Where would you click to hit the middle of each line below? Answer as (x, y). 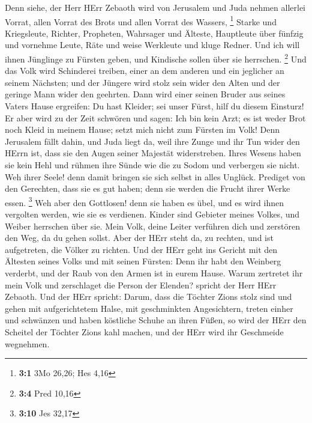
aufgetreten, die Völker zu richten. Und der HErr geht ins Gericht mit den (141, 249)
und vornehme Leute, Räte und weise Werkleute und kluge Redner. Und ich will (152, 45)
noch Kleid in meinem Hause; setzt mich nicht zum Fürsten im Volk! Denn (142, 129)
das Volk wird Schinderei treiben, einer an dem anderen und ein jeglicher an (145, 71)
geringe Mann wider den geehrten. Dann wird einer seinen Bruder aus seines (145, 94)
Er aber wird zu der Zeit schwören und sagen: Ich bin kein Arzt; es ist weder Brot (155, 117)
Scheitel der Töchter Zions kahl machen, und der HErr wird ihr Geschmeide (144, 332)
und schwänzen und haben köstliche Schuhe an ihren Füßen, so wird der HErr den (156, 320)
